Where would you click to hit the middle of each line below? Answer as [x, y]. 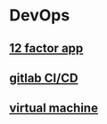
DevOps [40, 15]
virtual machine [53, 108]
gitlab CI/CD [44, 77]
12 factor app [46, 48]
